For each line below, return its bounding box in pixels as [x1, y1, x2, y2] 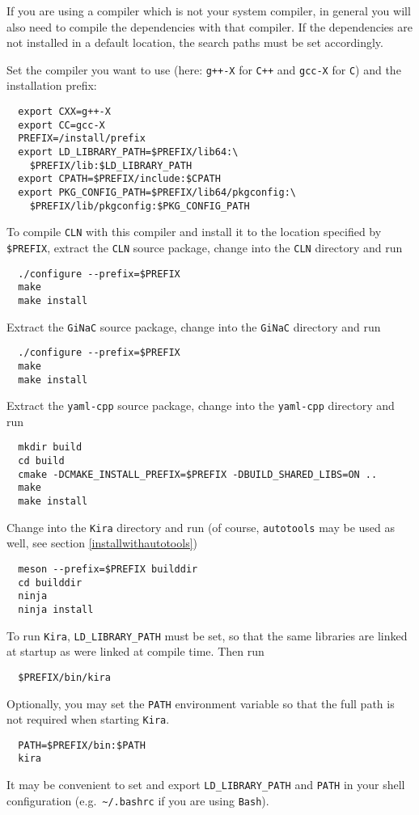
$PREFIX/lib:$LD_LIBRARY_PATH [29, 159, 193, 171]
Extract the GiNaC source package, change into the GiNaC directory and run [6, 318, 381, 335]
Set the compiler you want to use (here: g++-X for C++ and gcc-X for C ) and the [6, 61, 401, 78]
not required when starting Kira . [6, 711, 170, 728]
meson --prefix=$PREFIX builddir [18, 563, 198, 575]
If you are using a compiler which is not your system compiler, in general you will [6, 2, 411, 19]
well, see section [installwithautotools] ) [6, 534, 197, 551]
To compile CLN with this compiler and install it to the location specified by [6, 223, 382, 240]
